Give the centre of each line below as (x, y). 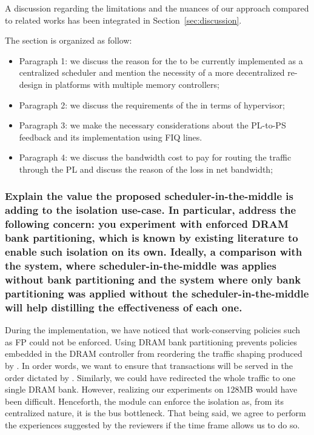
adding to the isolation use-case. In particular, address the (150, 210)
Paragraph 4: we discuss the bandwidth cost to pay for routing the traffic (155, 157)
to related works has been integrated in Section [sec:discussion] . (123, 20)
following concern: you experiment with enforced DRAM (147, 224)
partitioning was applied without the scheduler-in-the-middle (157, 293)
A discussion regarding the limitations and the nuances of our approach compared (157, 8)
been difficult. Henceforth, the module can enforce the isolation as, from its (145, 401)
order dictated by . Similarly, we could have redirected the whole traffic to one (150, 377)
